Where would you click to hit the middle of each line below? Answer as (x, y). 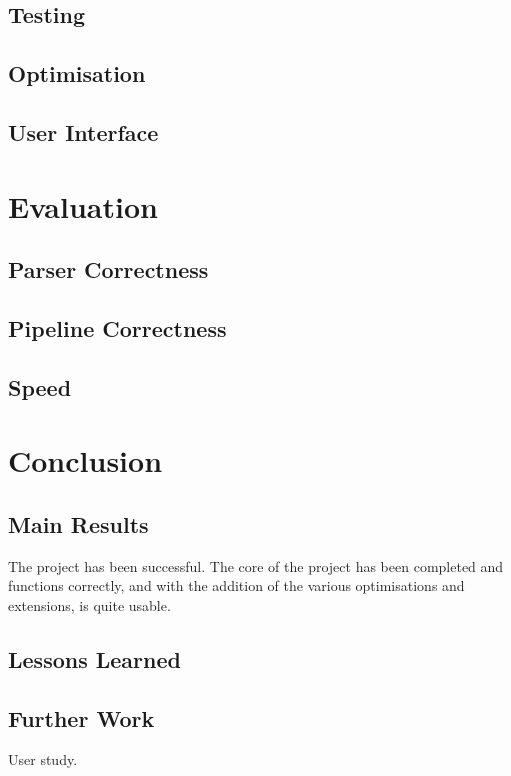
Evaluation (83, 205)
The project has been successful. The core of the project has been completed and (256, 565)
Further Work (81, 717)
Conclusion (85, 460)
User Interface (83, 131)
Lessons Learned (94, 658)
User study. (43, 759)
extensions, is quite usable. (89, 604)
